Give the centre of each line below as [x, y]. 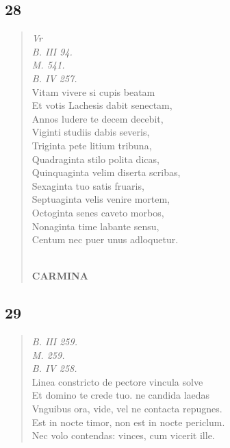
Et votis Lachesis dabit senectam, [102, 105]
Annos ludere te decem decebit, [98, 118]
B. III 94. [52, 51]
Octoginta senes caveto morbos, [98, 212]
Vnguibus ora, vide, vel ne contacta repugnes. [127, 409]
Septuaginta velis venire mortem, [101, 199]
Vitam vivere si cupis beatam [93, 91]
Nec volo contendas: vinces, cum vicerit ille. [123, 435]
